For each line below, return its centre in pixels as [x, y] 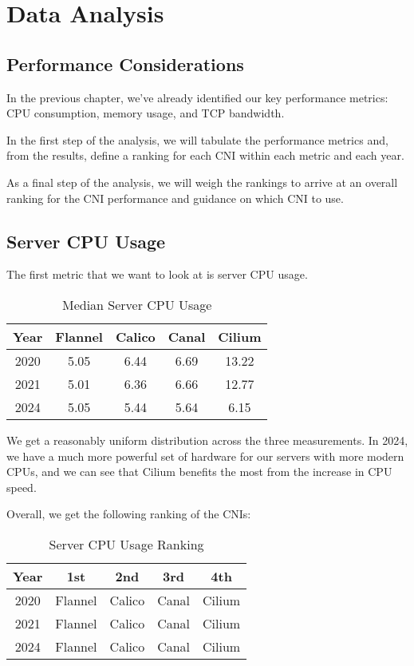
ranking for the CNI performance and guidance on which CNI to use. [175, 198]
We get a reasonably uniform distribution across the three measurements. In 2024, [207, 440]
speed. [22, 487]
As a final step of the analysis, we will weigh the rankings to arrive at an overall [202, 182]
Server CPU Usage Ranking [126, 544]
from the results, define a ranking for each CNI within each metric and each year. [205, 155]
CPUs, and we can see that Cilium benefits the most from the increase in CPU [199, 472]
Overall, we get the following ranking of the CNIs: [129, 514]
